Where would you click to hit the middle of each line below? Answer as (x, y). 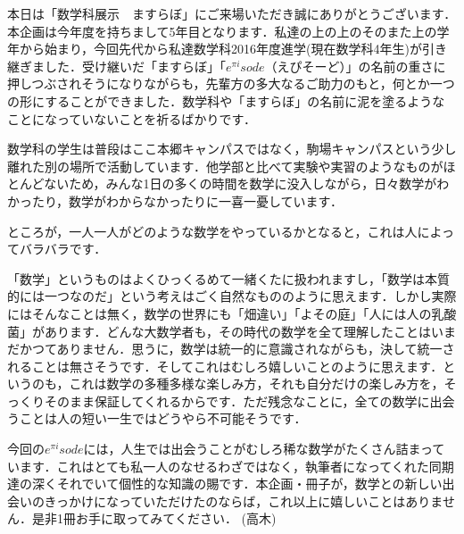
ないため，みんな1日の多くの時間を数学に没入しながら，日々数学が (240, 184)
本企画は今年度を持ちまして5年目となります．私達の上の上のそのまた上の (222, 31)
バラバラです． (63, 249)
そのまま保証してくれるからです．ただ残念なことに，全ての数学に (237, 400)
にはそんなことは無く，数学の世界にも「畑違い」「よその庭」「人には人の (220, 313)
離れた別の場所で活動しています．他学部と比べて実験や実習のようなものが (225, 166)
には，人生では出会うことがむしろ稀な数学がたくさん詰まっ (258, 449)
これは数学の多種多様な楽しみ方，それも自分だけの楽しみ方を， (257, 384)
